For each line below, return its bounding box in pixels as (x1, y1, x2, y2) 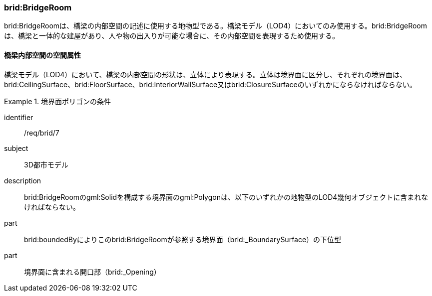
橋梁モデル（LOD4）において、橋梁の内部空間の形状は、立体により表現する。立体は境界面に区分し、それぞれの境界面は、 (4, 70, 407, 79)
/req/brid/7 (24, 128, 59, 137)
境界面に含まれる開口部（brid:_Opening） (24, 267, 161, 276)
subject (4, 144, 28, 152)
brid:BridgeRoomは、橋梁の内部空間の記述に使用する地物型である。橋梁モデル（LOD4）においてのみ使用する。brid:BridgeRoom (4, 21, 428, 30)
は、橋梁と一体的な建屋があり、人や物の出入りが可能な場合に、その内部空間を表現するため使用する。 (4, 31, 340, 40)
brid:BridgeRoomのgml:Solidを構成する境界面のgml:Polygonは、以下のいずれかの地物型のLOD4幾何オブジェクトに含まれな (24, 192, 429, 201)
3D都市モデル (24, 160, 68, 169)
